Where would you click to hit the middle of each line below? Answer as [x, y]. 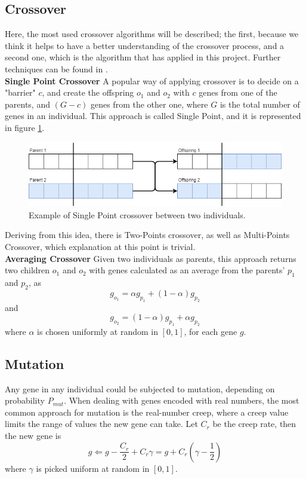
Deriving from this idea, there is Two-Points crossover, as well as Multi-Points [147, 235]
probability [25, 400]
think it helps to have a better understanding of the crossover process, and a [145, 45]
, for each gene [211, 331]
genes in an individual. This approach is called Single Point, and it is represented [153, 116]
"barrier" [20, 92]
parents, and [27, 104]
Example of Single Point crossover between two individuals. [137, 214]
